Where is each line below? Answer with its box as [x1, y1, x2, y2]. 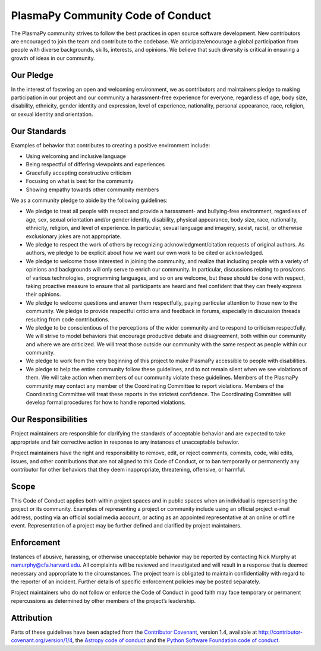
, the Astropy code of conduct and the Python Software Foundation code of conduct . [72, 637, 281, 644]
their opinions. [26, 291, 61, 298]
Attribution [11, 612, 53, 623]
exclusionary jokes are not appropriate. [26, 232, 122, 240]
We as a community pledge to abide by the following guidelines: [11, 197, 168, 204]
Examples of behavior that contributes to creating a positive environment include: [11, 141, 210, 148]
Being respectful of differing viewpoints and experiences [26, 161, 165, 168]
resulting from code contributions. [26, 315, 110, 323]
